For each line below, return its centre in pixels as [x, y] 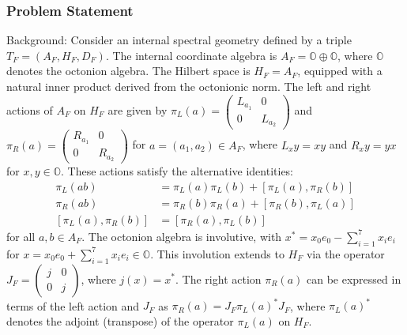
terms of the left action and [73, 305]
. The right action [219, 279]
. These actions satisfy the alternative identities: [177, 171]
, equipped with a [340, 71]
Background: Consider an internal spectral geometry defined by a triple [179, 40]
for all [21, 236]
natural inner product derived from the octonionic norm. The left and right [189, 86]
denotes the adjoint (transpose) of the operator [120, 320]
